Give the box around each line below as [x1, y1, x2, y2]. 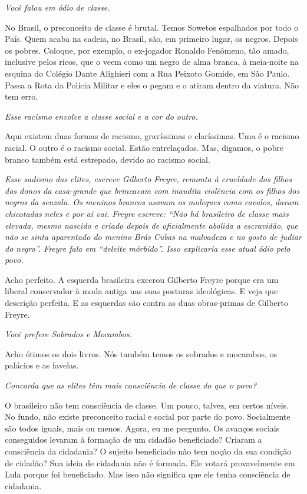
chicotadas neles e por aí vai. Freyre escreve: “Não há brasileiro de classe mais [5, 207, 289, 219]
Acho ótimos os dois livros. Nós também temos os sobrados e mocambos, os [5, 347, 278, 360]
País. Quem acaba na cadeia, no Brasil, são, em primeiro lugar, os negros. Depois [5, 32, 298, 45]
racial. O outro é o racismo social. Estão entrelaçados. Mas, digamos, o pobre [5, 141, 283, 153]
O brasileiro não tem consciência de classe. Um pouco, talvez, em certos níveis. [5, 399, 289, 411]
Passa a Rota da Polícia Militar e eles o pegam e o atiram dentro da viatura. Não [5, 78, 299, 91]
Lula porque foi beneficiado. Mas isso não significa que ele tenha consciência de [5, 468, 291, 480]
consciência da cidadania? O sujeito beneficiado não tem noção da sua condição [5, 445, 292, 457]
